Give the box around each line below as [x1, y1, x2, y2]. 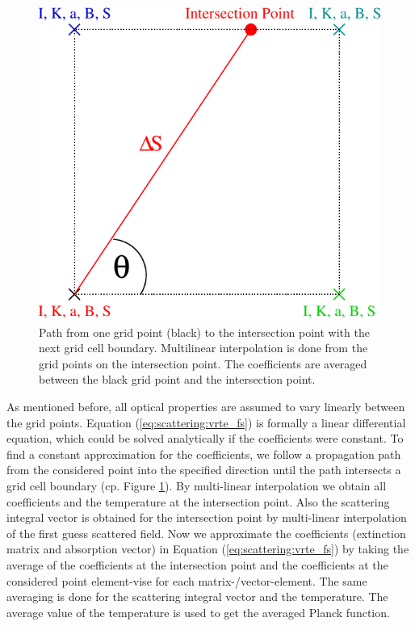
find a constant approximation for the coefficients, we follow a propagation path [6, 445, 401, 462]
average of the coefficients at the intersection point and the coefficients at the [6, 556, 388, 573]
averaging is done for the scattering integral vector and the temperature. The [6, 588, 388, 605]
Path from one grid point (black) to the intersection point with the [39, 323, 370, 340]
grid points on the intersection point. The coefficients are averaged [39, 355, 367, 372]
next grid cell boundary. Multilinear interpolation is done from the [39, 339, 368, 356]
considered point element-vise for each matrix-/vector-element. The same [6, 572, 367, 589]
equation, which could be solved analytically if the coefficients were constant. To [6, 430, 404, 447]
